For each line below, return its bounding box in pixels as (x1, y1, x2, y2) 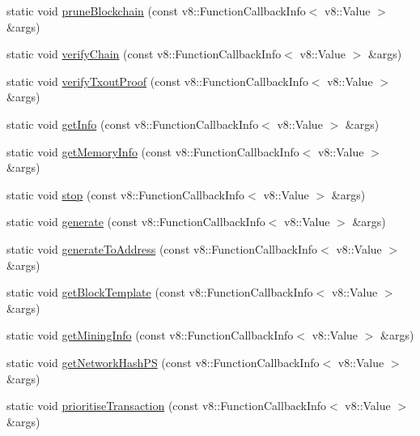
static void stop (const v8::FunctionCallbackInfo (6, 186, 245, 203)
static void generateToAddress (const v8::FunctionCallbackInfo (6, 240, 318, 257)
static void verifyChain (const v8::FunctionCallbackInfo (6, 45, 282, 62)
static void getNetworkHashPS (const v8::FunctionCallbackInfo (6, 353, 320, 370)
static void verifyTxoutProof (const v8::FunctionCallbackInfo (6, 72, 308, 89)
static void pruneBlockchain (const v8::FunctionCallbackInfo (6, 2, 306, 19)
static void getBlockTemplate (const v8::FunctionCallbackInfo (6, 284, 313, 301)
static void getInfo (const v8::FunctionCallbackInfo (6, 115, 259, 132)
